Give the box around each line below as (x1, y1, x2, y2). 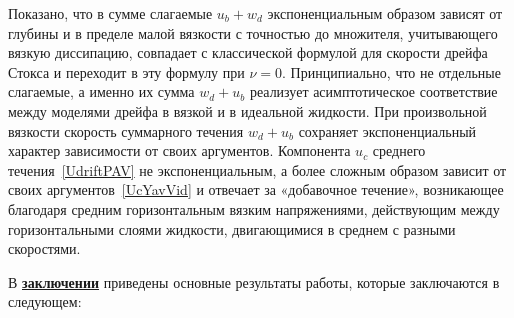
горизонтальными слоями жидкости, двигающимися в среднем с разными (8, 218, 456, 239)
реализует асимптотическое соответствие (249, 81, 498, 102)
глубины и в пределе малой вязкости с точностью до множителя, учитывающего (8, 22, 498, 43)
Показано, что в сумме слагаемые (8, 3, 213, 23)
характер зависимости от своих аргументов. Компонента (8, 140, 351, 161)
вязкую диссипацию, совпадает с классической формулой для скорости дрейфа (8, 42, 488, 63)
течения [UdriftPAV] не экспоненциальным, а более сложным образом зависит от (8, 159, 507, 180)
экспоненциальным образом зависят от (267, 3, 503, 23)
